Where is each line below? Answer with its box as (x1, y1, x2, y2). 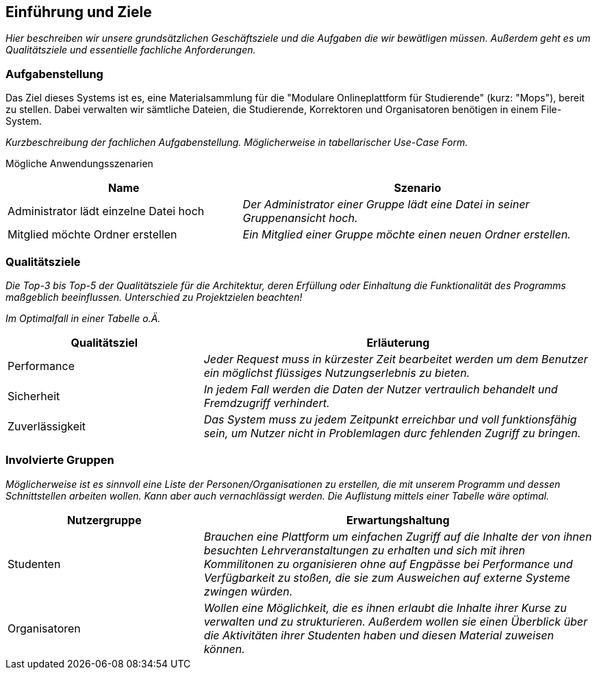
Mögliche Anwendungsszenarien (5, 158, 153, 170)
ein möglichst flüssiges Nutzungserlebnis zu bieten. (203, 365, 470, 380)
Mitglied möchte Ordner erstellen (8, 228, 177, 242)
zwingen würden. (203, 584, 293, 598)
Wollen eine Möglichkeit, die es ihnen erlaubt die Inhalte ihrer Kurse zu (203, 600, 567, 615)
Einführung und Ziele (5, 3, 152, 21)
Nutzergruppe (66, 513, 142, 527)
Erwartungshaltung (346, 513, 450, 527)
